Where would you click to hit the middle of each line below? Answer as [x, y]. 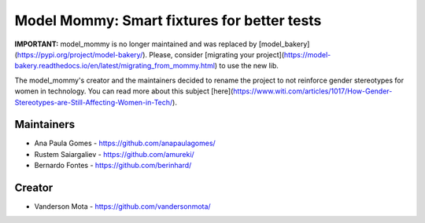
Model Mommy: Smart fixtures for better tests [168, 20]
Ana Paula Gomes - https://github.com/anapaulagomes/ [125, 143]
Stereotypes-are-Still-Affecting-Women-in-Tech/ [94, 102]
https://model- [307, 54]
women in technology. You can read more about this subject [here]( [124, 91]
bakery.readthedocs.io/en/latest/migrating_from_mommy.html [115, 66]
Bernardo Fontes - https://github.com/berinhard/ [113, 166]
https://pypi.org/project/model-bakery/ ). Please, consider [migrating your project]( [151, 54]
